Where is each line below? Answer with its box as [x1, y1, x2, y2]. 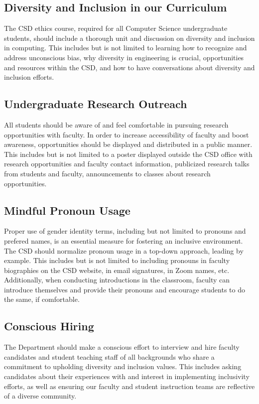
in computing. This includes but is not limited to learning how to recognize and [4, 42, 247, 53]
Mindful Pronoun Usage [4, 202, 130, 218]
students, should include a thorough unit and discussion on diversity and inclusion [4, 32, 255, 43]
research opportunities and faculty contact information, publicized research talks [4, 158, 250, 169]
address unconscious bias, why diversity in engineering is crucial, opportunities [4, 52, 244, 62]
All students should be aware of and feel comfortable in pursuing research [4, 119, 229, 130]
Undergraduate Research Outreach [4, 96, 187, 112]
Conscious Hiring [4, 318, 94, 334]
